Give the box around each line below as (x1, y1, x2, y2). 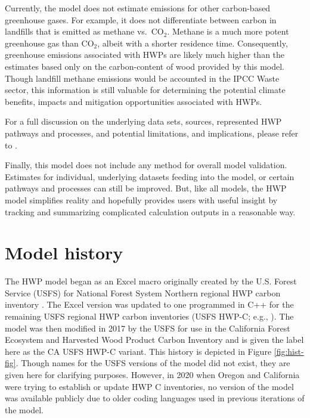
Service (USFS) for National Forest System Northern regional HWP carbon (5, 286, 281, 299)
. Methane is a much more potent (167, 25, 289, 38)
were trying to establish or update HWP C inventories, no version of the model (5, 380, 294, 392)
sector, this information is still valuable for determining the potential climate (5, 83, 286, 96)
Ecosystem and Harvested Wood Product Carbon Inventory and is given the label (5, 333, 304, 346)
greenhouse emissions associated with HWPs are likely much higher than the (5, 48, 285, 61)
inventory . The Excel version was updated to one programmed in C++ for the (5, 298, 294, 311)
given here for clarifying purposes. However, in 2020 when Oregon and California (5, 368, 300, 380)
